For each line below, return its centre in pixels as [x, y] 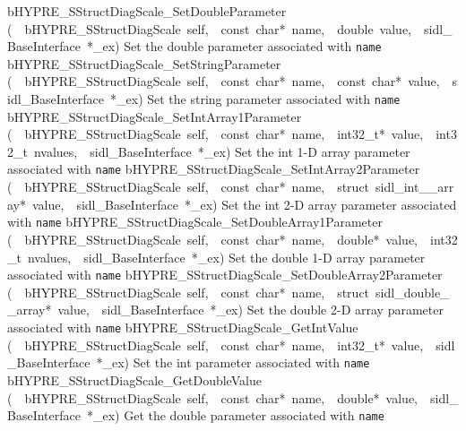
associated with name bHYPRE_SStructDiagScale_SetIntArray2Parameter [214, 169]
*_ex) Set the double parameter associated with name [234, 46]
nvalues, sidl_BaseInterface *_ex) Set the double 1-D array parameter [226, 257]
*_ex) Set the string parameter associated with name [255, 99]
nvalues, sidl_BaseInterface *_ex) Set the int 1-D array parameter [222, 151]
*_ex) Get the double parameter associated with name [235, 415]
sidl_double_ [413, 292]
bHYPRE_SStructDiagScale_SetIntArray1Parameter [155, 116]
